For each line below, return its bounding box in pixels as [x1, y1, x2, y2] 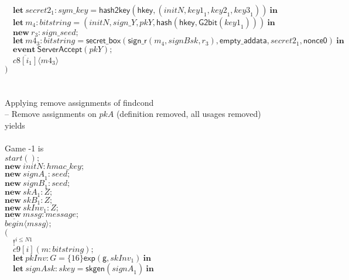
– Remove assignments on [5, 108, 97, 120]
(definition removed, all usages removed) [116, 108, 261, 120]
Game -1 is [5, 142, 44, 154]
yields [5, 119, 25, 132]
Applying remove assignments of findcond [5, 96, 154, 108]
